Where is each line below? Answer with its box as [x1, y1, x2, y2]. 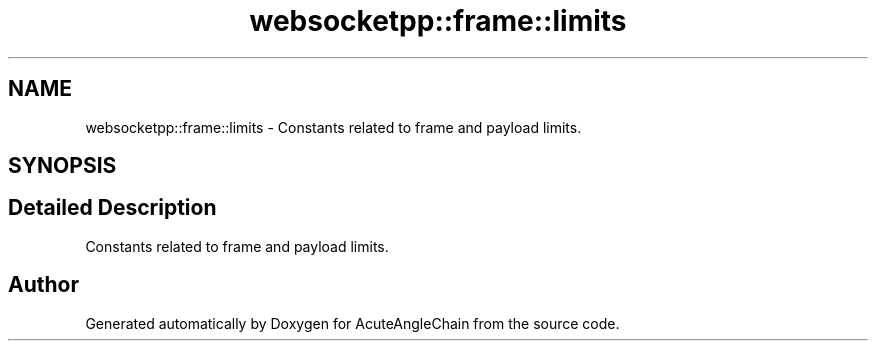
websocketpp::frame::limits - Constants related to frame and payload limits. [85, 118, 582, 136]
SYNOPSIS [8, 153, 117, 179]
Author [8, 272, 79, 298]
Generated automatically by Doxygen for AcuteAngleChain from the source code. [85, 314, 620, 332]
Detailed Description [8, 195, 217, 221]
